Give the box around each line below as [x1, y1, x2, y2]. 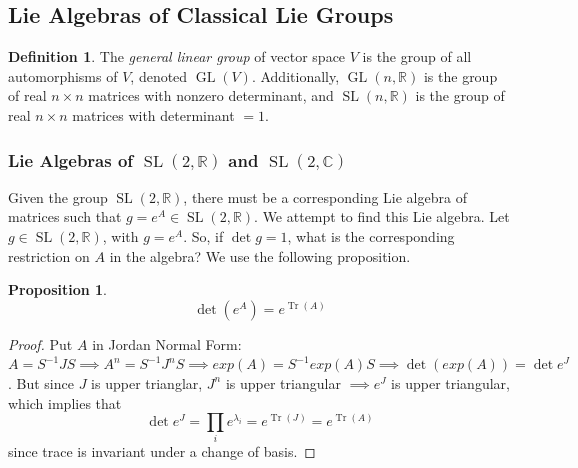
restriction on [8, 245, 90, 266]
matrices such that [8, 206, 122, 227]
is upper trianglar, [91, 372, 203, 393]
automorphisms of [8, 65, 118, 86]
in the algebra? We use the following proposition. [109, 245, 411, 266]
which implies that [8, 392, 122, 413]
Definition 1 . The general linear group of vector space [8, 46, 346, 67]
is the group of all [362, 46, 472, 67]
